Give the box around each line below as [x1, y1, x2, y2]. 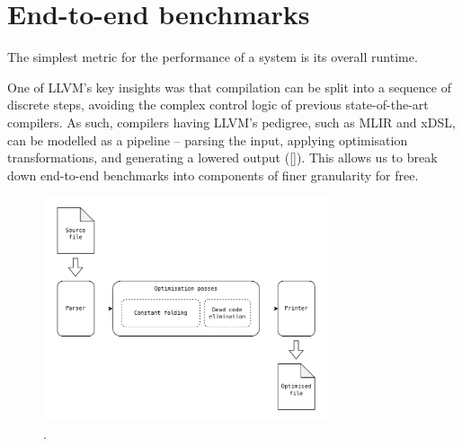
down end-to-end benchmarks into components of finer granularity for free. [7, 165, 419, 184]
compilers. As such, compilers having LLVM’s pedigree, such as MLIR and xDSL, [7, 112, 456, 131]
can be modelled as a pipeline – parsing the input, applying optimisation [7, 130, 408, 149]
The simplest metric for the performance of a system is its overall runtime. [7, 48, 418, 66]
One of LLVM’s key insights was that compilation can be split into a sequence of [7, 77, 451, 96]
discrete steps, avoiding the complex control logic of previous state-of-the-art [7, 95, 429, 114]
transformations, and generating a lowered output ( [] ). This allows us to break [7, 148, 438, 167]
